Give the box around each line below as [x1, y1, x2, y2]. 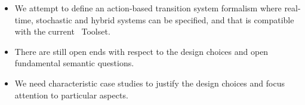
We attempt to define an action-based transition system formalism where [14, 2, 282, 14]
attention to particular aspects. [14, 88, 128, 101]
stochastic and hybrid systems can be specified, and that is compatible [36, 13, 294, 26]
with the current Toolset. [14, 25, 110, 38]
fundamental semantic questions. [14, 57, 134, 69]
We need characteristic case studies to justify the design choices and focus [14, 76, 285, 89]
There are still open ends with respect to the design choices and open [14, 45, 269, 57]
